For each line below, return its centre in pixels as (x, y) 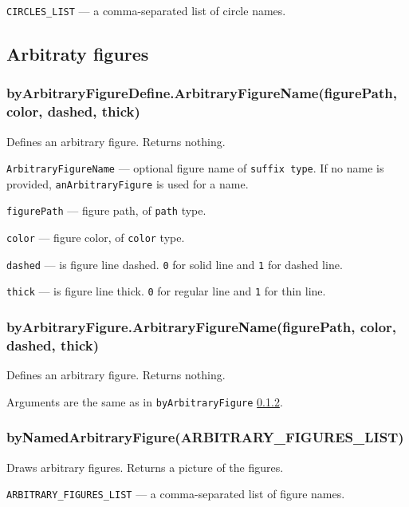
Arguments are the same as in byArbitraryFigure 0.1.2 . (145, 401)
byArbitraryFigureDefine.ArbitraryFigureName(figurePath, (202, 93)
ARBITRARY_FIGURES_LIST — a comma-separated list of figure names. (176, 494)
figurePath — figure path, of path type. (106, 210)
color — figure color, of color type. (96, 238)
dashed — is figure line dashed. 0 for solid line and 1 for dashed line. (175, 264)
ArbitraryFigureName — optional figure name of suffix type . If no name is (195, 168)
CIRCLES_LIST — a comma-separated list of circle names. (146, 10)
